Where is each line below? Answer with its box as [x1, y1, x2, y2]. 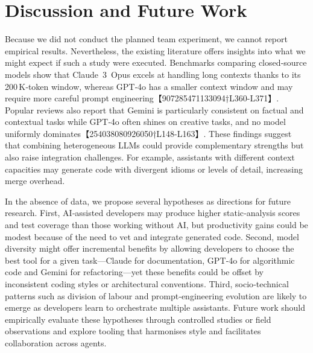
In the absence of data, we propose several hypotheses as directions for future [5, 194, 291, 207]
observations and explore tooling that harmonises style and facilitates [5, 325, 261, 337]
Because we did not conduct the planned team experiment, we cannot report [5, 33, 288, 45]
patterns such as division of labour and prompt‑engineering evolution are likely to [5, 289, 307, 302]
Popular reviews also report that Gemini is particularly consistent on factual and [5, 103, 304, 116]
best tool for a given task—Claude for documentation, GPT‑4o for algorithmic [5, 253, 295, 266]
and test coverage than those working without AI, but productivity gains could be [5, 218, 308, 231]
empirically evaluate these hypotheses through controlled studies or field [5, 313, 271, 325]
